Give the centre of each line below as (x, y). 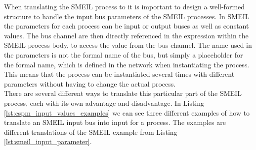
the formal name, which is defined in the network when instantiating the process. (127, 64)
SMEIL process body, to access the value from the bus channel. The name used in (128, 45)
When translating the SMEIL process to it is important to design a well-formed (125, 6)
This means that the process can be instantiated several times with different (119, 74)
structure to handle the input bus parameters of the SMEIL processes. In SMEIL (127, 16)
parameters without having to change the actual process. (90, 83)
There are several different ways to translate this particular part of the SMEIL (123, 93)
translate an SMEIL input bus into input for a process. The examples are (115, 122)
